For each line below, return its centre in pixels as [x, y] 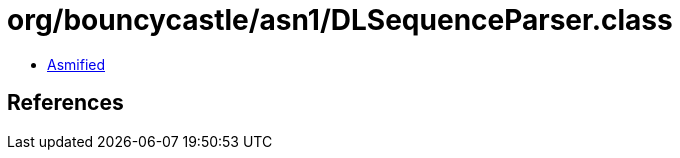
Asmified [76, 64]
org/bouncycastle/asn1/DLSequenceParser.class [340, 20]
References [65, 103]
